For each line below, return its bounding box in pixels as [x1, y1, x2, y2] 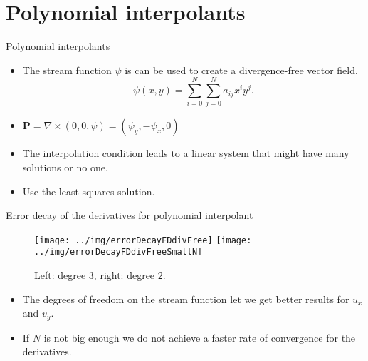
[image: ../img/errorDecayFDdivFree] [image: [34, 235, 252, 245]
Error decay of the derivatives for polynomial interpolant [6, 208, 253, 223]
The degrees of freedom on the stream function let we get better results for [22, 291, 349, 306]
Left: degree [34, 268, 86, 283]
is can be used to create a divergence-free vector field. [125, 62, 358, 77]
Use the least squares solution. [22, 183, 155, 198]
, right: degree [93, 268, 155, 283]
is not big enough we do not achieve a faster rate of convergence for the [43, 330, 356, 345]
